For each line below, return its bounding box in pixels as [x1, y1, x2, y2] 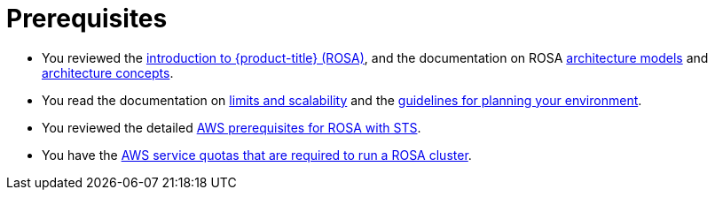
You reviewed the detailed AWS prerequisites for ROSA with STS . [42, 119, 421, 135]
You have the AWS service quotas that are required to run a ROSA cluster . [42, 147, 472, 163]
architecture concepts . [42, 64, 174, 80]
